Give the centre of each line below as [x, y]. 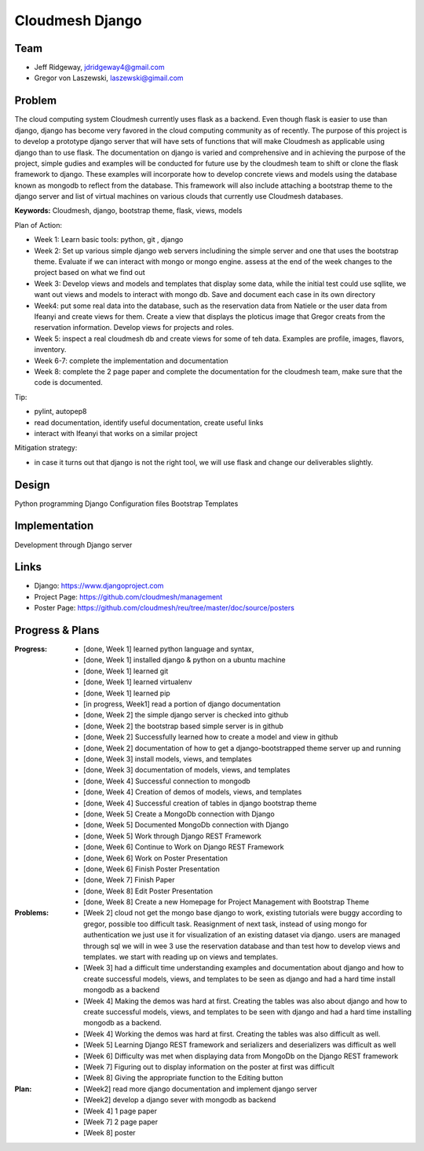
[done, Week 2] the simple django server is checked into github [186, 715]
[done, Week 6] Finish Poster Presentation [152, 869]
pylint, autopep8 [60, 412]
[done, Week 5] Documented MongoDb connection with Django [186, 825]
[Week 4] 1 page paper [120, 1111]
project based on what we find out [90, 273]
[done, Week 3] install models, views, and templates [168, 759]
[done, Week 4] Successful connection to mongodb [167, 781]
